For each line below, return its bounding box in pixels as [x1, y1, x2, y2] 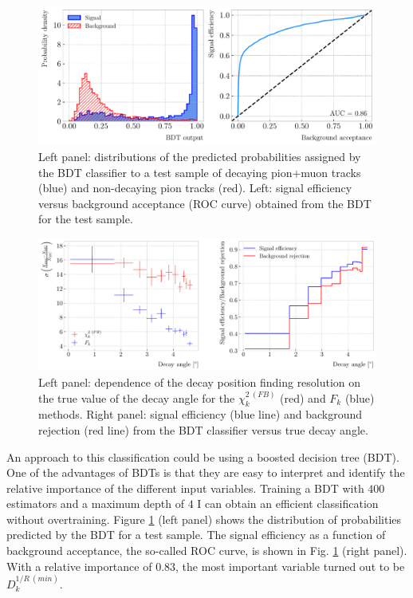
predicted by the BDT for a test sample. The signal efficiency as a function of [6, 526, 386, 543]
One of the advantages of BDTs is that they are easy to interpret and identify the [6, 464, 405, 481]
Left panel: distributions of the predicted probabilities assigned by [38, 148, 361, 164]
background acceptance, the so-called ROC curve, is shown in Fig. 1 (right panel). [6, 542, 407, 559]
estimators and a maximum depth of [6, 495, 185, 512]
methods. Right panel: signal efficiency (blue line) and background [38, 406, 363, 423]
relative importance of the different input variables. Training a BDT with [6, 479, 364, 496]
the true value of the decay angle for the [38, 389, 235, 406]
